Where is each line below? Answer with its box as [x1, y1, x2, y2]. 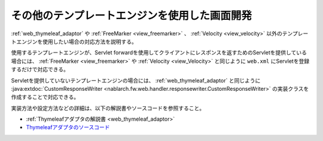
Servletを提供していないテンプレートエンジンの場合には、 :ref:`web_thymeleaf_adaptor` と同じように [11, 76, 261, 84]
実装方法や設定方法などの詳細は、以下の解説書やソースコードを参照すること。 [11, 105, 205, 112]
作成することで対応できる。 [11, 93, 80, 101]
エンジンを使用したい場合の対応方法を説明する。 [16, 38, 137, 45]
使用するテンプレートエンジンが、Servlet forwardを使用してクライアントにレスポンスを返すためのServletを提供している [11, 49, 307, 56]
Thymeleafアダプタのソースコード [26, 124, 110, 131]
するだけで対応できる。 [11, 66, 69, 73]
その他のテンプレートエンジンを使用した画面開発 [11, 9, 252, 22]
